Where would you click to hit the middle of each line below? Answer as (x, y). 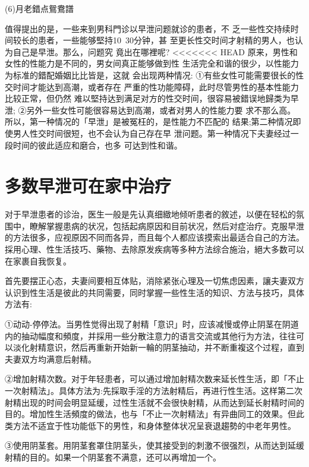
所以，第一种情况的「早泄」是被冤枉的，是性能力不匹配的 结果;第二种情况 (149, 122)
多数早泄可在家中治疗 (88, 186)
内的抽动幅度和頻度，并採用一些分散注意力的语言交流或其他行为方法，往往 (150, 335)
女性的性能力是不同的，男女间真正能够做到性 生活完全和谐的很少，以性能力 (152, 63)
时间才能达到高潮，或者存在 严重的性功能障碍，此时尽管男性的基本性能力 (156, 86)
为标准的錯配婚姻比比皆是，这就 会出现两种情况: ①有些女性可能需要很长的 (150, 75)
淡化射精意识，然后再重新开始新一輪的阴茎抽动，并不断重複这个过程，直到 (158, 347)
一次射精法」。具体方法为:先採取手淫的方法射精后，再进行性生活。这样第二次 (154, 390)
